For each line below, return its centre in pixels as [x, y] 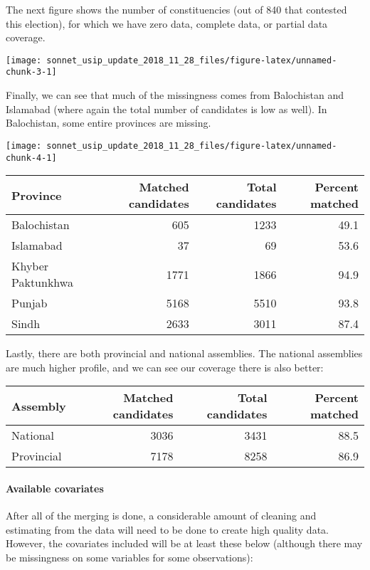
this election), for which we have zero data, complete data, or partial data [167, 23]
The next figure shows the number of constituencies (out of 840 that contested [176, 9]
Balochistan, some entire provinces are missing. [109, 123]
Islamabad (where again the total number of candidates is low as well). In [166, 109]
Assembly [39, 406]
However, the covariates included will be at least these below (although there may [184, 543]
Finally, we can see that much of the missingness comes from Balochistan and [175, 95]
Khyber [30, 266]
